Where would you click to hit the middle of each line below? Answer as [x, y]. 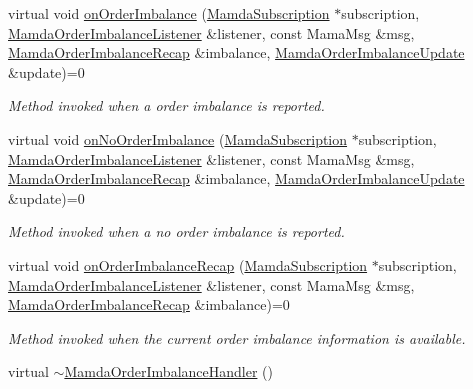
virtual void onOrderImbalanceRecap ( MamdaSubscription [188, 264]
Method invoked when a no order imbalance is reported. [176, 231]
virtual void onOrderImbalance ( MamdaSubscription [169, 13]
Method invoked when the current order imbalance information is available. [237, 337]
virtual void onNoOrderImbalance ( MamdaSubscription [178, 138]
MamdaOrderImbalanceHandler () [168, 371]
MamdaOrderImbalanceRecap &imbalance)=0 [149, 304]
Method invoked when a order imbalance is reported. [166, 105]
